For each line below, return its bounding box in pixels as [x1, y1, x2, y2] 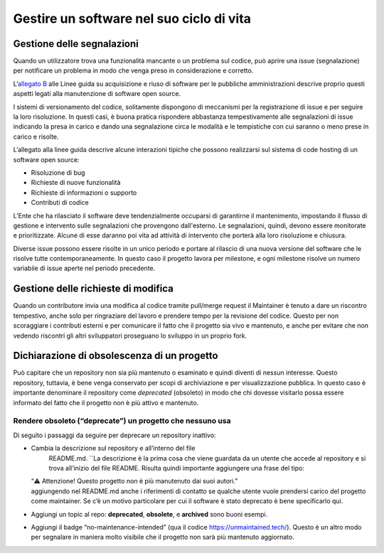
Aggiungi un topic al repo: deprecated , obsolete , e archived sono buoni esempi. [31, 510, 268, 518]
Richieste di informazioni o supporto [31, 188, 137, 197]
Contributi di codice [31, 198, 89, 207]
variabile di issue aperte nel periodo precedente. [13, 264, 156, 273]
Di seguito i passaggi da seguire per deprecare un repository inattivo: [13, 431, 216, 439]
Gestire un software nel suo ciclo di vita [13, 11, 252, 26]
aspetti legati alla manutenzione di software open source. [13, 90, 181, 98]
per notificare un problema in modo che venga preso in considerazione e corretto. [13, 66, 254, 75]
